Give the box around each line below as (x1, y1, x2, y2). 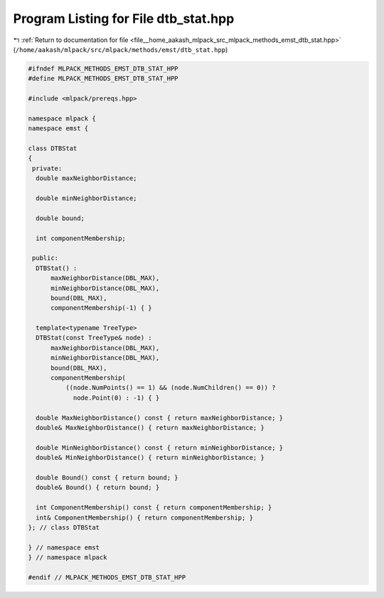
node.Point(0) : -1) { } (73, 393, 160, 402)
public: (32, 254, 59, 262)
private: (32, 164, 63, 172)
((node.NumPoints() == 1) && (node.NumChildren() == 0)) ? (65, 383, 276, 392)
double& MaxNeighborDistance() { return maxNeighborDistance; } (36, 423, 265, 431)
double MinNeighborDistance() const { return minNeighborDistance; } (36, 443, 284, 452)
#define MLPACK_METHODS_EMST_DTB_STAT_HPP (28, 75, 178, 83)
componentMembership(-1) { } (50, 304, 152, 312)
